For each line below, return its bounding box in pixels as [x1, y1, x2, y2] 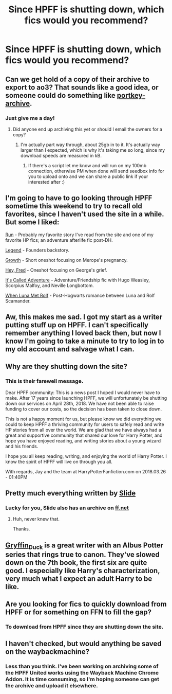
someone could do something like [5, 91, 116, 100]
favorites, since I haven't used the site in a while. [5, 210, 164, 219]
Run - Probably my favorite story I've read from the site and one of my [5, 232, 154, 238]
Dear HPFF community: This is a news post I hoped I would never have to [5, 389, 160, 396]
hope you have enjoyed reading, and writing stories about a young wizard [5, 437, 161, 443]
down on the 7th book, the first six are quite [5, 558, 147, 567]
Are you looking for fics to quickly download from [5, 600, 167, 609]
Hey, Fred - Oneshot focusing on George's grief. [5, 266, 107, 273]
